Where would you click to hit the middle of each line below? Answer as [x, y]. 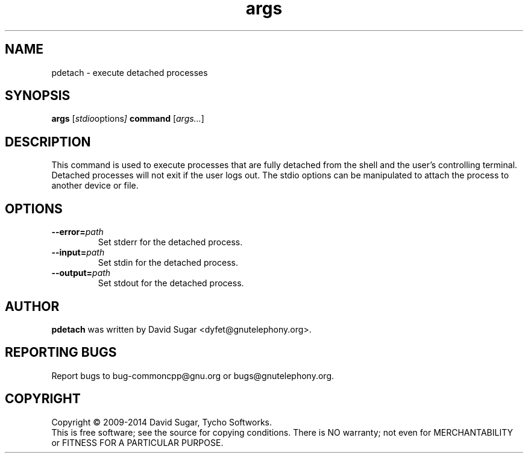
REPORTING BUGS [61, 353]
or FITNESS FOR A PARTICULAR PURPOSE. [137, 442]
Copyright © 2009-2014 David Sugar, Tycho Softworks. [162, 422]
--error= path [77, 232]
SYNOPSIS [38, 96]
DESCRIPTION [48, 142]
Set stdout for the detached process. [171, 283]
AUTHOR [32, 306]
